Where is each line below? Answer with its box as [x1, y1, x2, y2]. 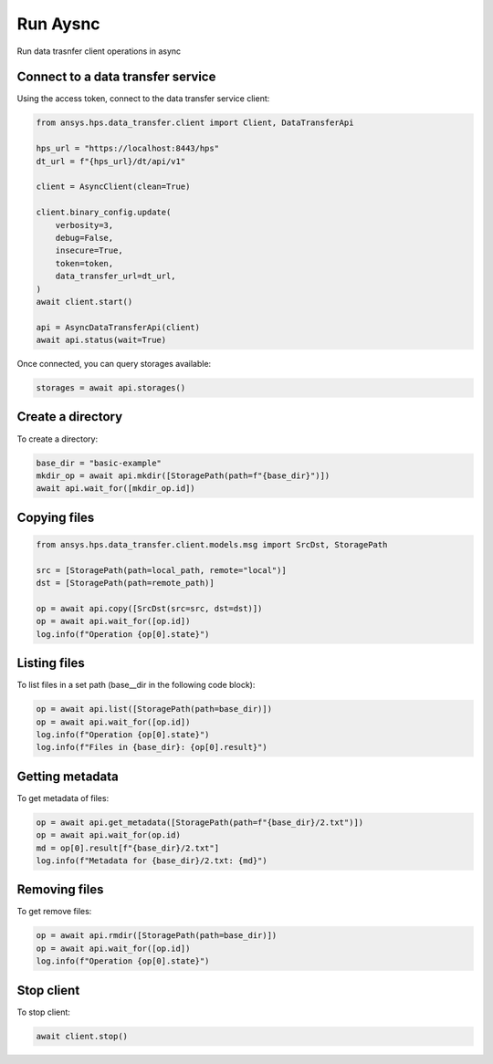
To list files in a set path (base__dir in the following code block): [16, 680, 256, 691]
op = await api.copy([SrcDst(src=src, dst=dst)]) [36, 603, 263, 613]
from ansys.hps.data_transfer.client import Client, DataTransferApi [36, 118, 354, 128]
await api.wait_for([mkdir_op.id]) [36, 484, 195, 494]
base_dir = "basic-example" [36, 457, 162, 468]
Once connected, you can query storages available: [16, 359, 212, 370]
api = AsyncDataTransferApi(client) [36, 322, 201, 332]
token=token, [55, 258, 114, 268]
